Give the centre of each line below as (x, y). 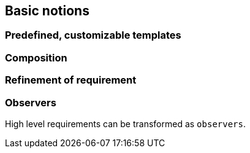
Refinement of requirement (71, 80)
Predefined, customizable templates (93, 35)
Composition (36, 57)
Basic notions (47, 11)
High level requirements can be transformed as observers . (126, 124)
